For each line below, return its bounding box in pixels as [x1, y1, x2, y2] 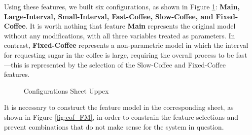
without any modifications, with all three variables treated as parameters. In [4, 30, 235, 40]
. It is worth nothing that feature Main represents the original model [25, 21, 236, 31]
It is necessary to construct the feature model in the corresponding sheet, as [4, 102, 234, 112]
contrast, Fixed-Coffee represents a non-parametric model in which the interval [4, 40, 249, 50]
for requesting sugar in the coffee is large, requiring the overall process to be [4, 49, 234, 60]
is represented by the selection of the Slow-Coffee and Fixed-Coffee [24, 59, 226, 69]
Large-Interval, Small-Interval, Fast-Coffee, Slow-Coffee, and [4, 11, 214, 21]
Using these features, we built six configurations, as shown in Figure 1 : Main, [4, 1, 240, 11]
